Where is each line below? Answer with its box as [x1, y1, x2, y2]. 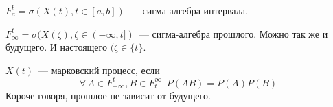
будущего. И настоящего [5, 40, 107, 54]
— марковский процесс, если [38, 62, 160, 77]
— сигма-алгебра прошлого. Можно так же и [139, 26, 328, 40]
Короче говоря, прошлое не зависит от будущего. [5, 88, 211, 102]
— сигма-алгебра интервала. [129, 3, 248, 17]
